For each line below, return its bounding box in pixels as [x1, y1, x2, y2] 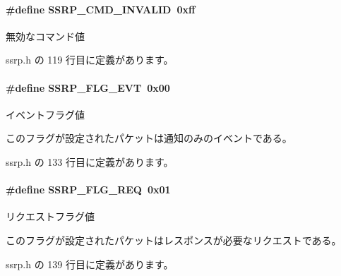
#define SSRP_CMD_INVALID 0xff [6, 1, 196, 16]
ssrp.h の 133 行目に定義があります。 [6, 154, 174, 169]
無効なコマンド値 [6, 28, 85, 43]
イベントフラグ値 [6, 107, 85, 121]
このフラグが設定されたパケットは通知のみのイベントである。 [6, 131, 292, 145]
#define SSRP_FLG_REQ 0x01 [6, 182, 171, 197]
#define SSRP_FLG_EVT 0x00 [6, 80, 170, 95]
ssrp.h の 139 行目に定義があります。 [6, 256, 174, 271]
